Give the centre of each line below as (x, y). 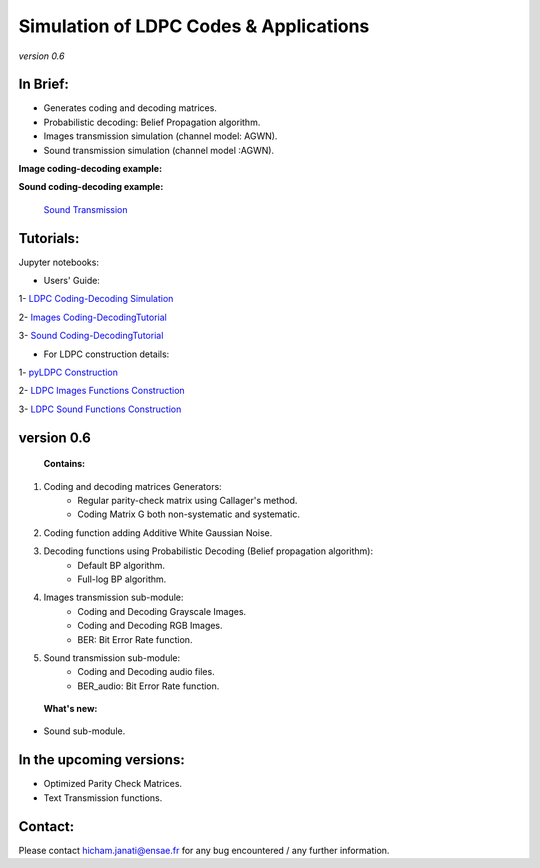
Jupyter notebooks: (59, 262)
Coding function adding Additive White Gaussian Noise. (158, 532)
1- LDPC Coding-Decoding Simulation (96, 299)
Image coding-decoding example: (90, 169)
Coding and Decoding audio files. (146, 672)
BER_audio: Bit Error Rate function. (148, 686)
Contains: (64, 464)
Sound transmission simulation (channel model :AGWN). (159, 150)
